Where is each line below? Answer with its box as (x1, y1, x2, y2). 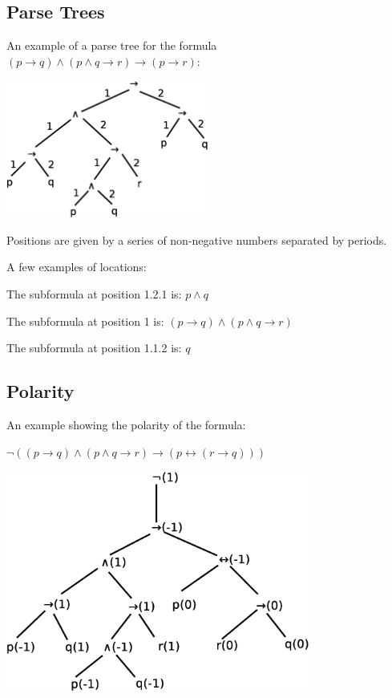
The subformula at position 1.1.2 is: (6, 339, 182, 356)
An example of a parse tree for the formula (6, 37, 217, 54)
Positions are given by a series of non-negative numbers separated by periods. (6, 231, 387, 248)
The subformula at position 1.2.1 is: (6, 285, 182, 302)
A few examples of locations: (6, 258, 147, 275)
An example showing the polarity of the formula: (6, 416, 246, 432)
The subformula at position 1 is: (6, 312, 164, 329)
